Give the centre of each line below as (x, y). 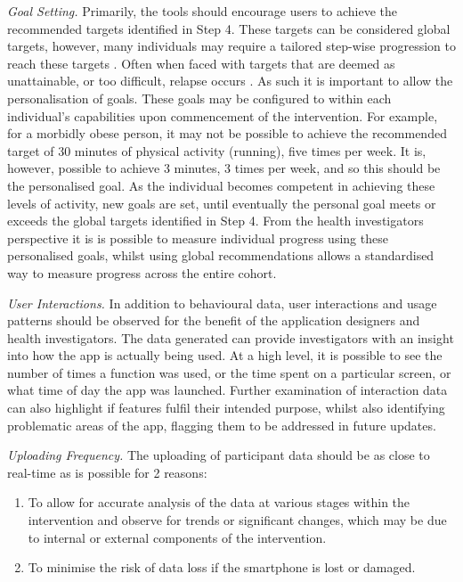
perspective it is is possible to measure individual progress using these (198, 238)
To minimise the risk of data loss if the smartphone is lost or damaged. (222, 567)
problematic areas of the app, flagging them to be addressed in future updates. (222, 425)
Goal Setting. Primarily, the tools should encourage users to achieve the (202, 11)
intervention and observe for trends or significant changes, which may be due (237, 520)
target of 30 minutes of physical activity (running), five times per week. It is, (217, 150)
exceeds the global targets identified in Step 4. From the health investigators (215, 221)
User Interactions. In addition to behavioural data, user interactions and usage (222, 303)
